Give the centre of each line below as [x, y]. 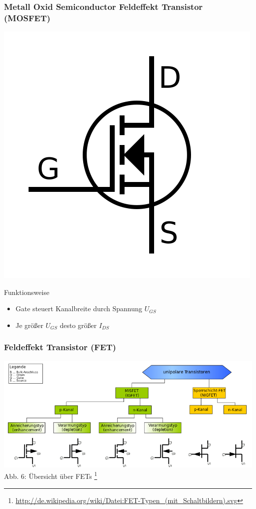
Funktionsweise [27, 292]
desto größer [78, 325]
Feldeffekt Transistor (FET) [60, 347]
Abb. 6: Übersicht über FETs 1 [51, 475]
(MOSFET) [27, 18]
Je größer [30, 325]
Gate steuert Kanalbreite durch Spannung [79, 309]
